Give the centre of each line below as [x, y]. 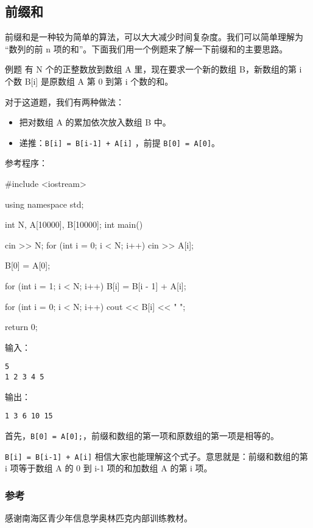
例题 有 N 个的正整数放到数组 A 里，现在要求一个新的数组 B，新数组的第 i [153, 69]
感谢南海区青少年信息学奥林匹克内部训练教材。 [99, 518]
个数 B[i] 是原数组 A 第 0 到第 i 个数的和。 [89, 81]
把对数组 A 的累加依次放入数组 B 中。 [95, 122]
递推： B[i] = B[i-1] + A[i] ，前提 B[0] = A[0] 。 [120, 142]
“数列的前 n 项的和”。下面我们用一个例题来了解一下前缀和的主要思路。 [146, 48]
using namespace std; [44, 204]
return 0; [21, 327]
